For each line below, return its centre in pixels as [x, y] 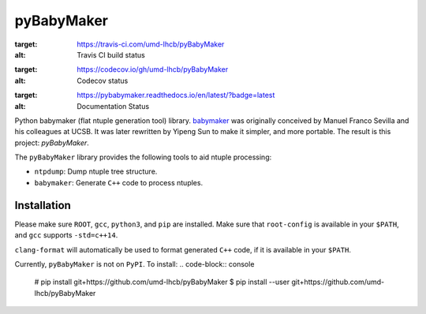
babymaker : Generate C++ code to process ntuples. [119, 182]
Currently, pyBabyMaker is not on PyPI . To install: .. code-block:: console [135, 264]
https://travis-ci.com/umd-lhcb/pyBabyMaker [151, 44]
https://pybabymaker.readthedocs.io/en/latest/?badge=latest [176, 95]
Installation [43, 205]
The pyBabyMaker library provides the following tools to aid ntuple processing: [143, 157]
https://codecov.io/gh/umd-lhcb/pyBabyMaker [153, 69]
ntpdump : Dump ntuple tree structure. [96, 172]
